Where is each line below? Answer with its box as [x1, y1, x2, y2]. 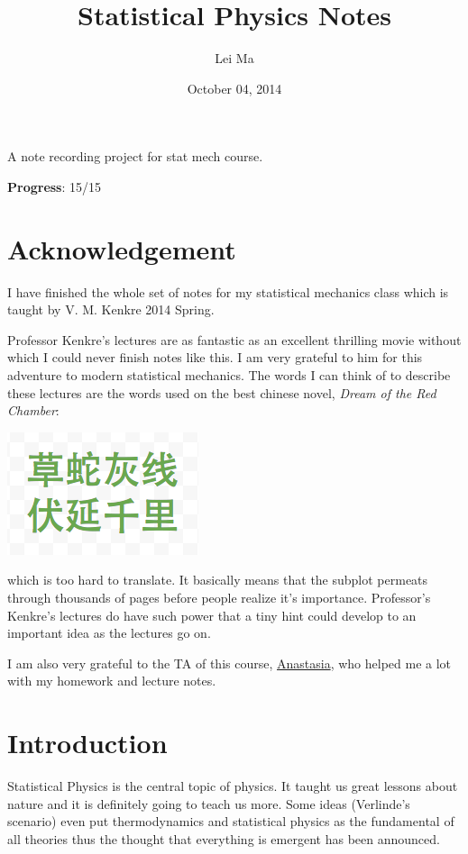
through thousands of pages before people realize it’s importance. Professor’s [7, 587, 431, 606]
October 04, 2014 [187, 78, 282, 97]
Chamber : [7, 401, 60, 420]
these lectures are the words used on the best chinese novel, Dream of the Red [7, 383, 436, 402]
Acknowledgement [7, 230, 236, 267]
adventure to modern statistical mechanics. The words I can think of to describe [7, 366, 451, 384]
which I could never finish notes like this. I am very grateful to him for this [7, 348, 423, 367]
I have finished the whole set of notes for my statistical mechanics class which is [7, 282, 449, 301]
